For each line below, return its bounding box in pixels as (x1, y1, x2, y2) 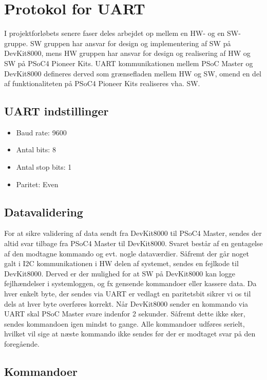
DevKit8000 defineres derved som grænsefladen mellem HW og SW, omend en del (4, 68, 262, 78)
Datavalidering (4, 204, 83, 219)
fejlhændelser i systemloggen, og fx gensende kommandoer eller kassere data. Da (4, 278, 257, 289)
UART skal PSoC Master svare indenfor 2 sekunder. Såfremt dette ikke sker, (4, 308, 245, 319)
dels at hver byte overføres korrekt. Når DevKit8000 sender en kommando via (4, 298, 249, 309)
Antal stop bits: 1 (16, 162, 72, 172)
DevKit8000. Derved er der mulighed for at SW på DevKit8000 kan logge (4, 268, 235, 278)
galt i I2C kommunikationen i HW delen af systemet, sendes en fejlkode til (4, 258, 239, 269)
